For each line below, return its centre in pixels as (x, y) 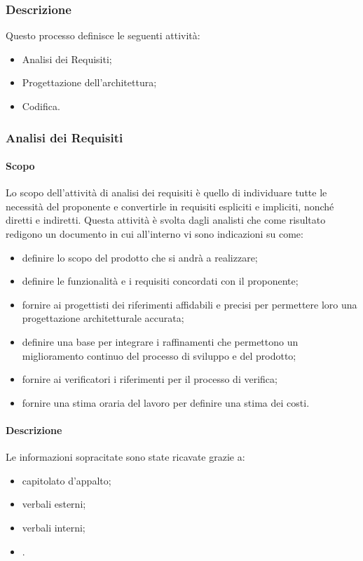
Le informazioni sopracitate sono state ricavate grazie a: (125, 457)
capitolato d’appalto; (67, 480)
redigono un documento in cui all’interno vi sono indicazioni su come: (155, 234)
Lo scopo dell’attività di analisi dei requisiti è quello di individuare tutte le (166, 192)
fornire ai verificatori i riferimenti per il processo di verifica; (150, 379)
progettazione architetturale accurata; (103, 318)
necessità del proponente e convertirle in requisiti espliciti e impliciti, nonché (170, 206)
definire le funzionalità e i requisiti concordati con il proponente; (160, 281)
